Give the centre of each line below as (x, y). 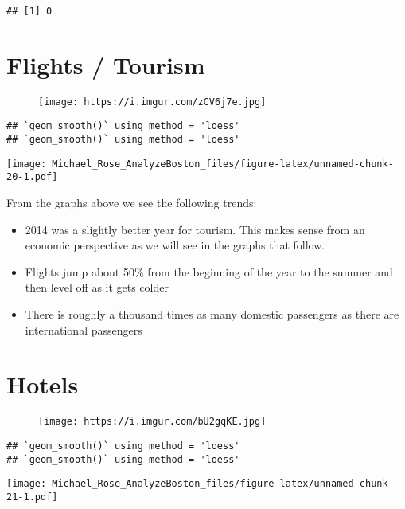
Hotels (43, 384)
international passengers (84, 329)
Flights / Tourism (106, 64)
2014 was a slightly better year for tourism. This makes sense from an (195, 229)
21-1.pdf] (32, 497)
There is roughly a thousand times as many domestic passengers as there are (212, 314)
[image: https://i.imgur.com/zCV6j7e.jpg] (152, 102)
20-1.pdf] (32, 177)
